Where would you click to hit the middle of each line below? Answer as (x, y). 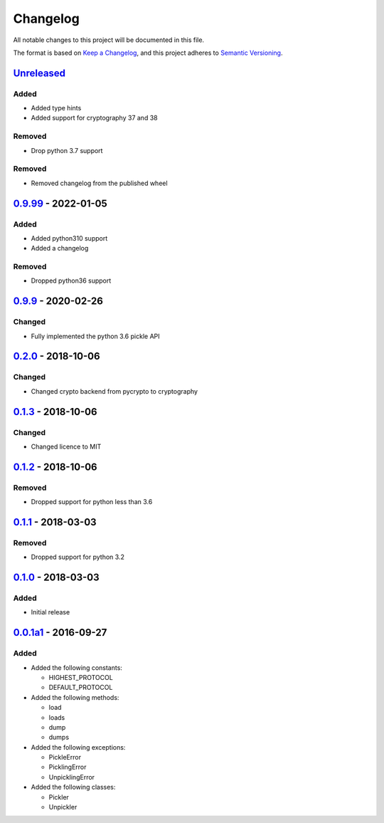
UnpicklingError (72, 777)
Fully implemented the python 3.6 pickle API (95, 336)
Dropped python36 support (71, 281)
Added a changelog (60, 248)
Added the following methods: (75, 697)
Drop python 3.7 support (67, 150)
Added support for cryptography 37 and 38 (94, 118)
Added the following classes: (73, 787)
